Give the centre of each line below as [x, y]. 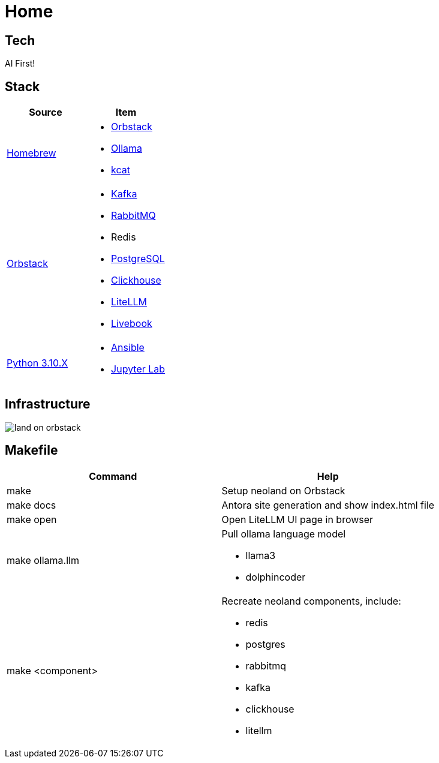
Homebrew [31, 153]
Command [113, 476]
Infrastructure [48, 404]
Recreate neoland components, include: [311, 601]
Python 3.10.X [37, 363]
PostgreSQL [138, 259]
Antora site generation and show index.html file [328, 505]
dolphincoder [276, 577]
